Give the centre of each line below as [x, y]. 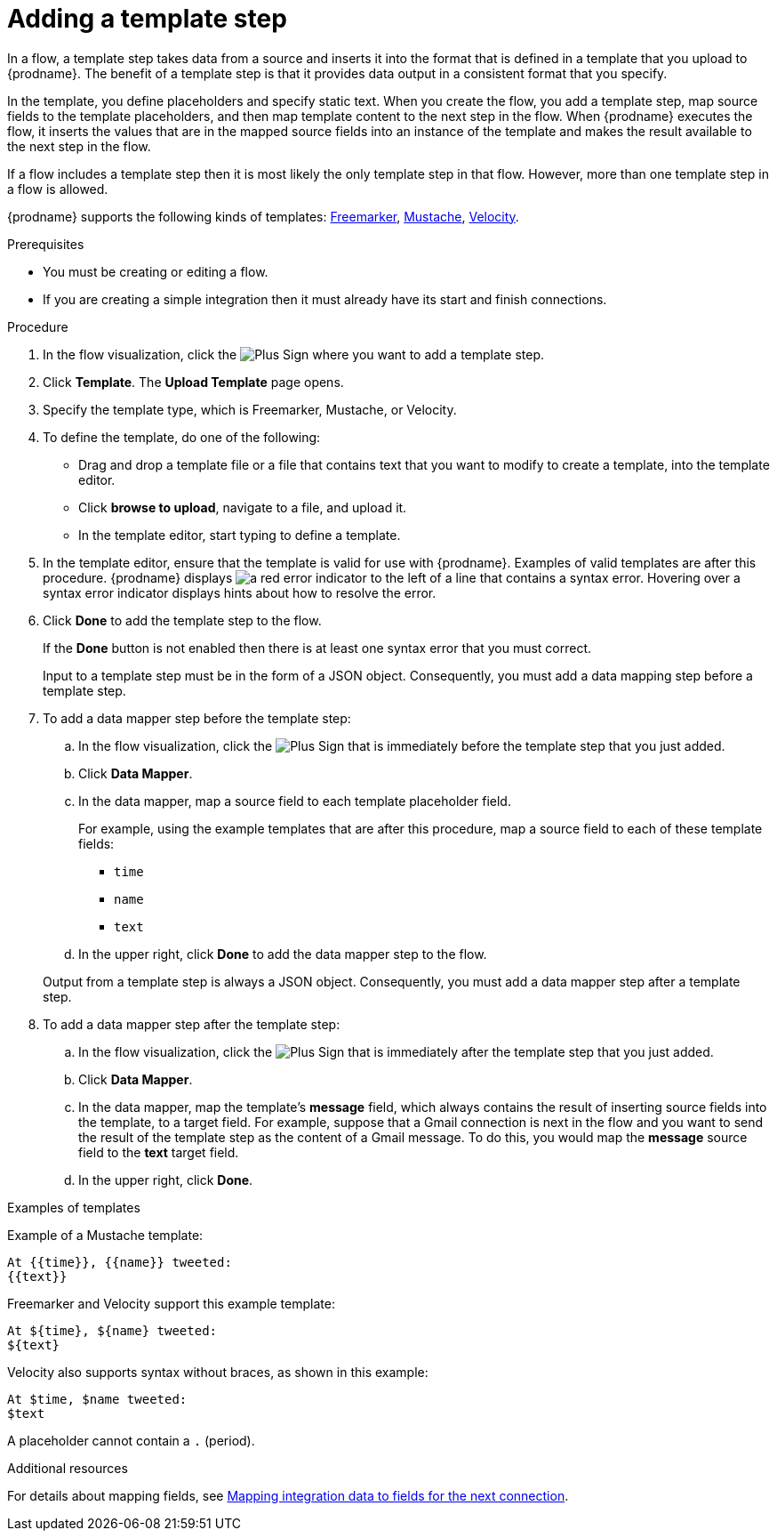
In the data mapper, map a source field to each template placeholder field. [295, 801]
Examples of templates [74, 1207]
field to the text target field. [159, 1152]
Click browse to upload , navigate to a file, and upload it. [243, 507]
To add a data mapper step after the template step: [192, 1024]
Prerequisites [46, 244]
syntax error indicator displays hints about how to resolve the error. [240, 592]
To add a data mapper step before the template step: [197, 718]
